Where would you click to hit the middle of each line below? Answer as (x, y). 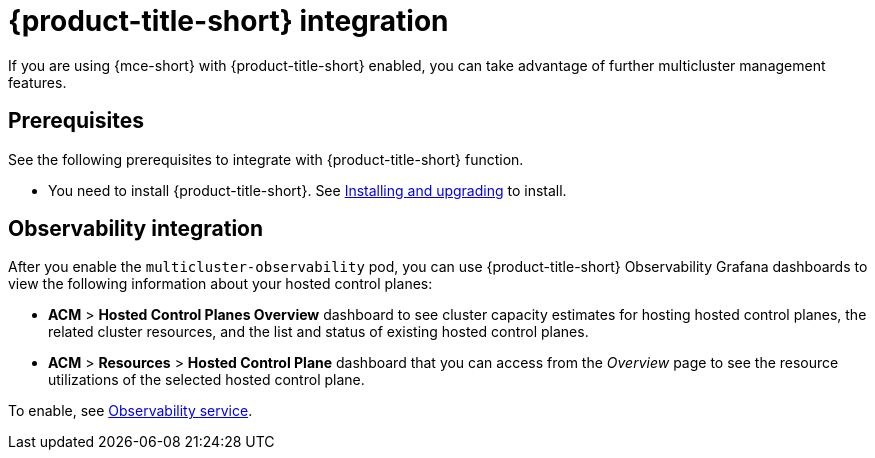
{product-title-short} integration (228, 21)
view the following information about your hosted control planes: (220, 284)
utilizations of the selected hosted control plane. (206, 380)
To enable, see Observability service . (130, 411)
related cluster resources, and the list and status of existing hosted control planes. (318, 332)
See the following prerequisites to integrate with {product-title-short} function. (266, 159)
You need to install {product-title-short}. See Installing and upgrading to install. (307, 190)
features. (37, 82)
